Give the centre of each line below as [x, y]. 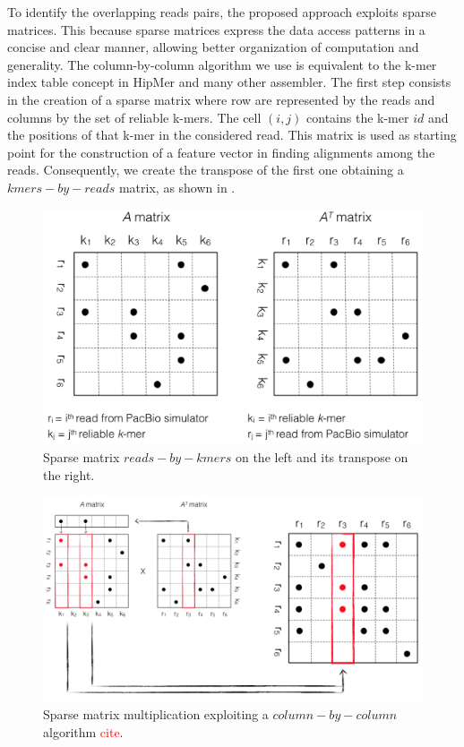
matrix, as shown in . [177, 187]
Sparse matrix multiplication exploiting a [156, 714]
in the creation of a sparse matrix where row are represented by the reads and [221, 99]
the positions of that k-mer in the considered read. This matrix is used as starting [232, 135]
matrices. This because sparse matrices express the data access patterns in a [216, 29]
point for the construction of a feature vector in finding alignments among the [221, 152]
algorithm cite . [83, 731]
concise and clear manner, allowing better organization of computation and [213, 47]
